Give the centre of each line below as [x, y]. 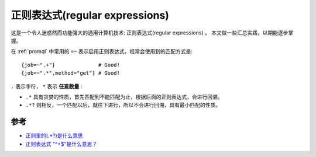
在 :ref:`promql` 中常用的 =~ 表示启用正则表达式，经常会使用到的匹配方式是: [102, 51]
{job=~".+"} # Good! [71, 65]
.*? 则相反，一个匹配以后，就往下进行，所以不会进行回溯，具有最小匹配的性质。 [123, 105]
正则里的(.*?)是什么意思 [54, 136]
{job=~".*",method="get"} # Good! [71, 73]
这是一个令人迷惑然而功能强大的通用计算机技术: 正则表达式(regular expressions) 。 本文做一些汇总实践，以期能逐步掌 [152, 33]
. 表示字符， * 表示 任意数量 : [47, 86]
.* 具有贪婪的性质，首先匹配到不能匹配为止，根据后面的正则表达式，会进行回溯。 [124, 97]
